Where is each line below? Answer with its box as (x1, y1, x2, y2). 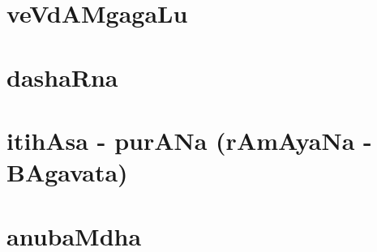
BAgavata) (6, 156, 128, 189)
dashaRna (6, 60, 118, 93)
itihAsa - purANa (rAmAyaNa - (6, 123, 372, 156)
